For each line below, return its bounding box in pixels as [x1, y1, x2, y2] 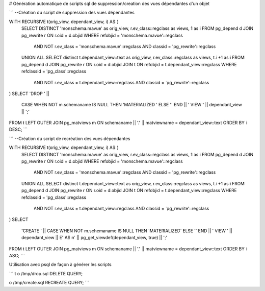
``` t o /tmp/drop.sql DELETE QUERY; [9, 270, 83, 276]
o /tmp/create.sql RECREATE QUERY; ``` [9, 280, 89, 286]
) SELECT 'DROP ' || [9, 91, 50, 97]
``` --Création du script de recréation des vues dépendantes [9, 135, 131, 142]
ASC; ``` [9, 252, 25, 258]
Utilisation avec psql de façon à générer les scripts [9, 262, 112, 267]
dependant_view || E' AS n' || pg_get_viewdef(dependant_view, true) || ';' [21, 235, 168, 241]
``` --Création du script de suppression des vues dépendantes [9, 10, 135, 16]
